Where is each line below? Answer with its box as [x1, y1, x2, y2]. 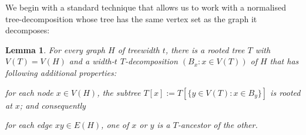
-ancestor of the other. [177, 119, 258, 131]
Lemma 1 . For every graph [5, 43, 105, 56]
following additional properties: [5, 66, 116, 78]
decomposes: [5, 24, 50, 36]
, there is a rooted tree [165, 43, 245, 56]
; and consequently [19, 99, 86, 111]
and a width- [69, 55, 115, 67]
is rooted [270, 86, 301, 98]
